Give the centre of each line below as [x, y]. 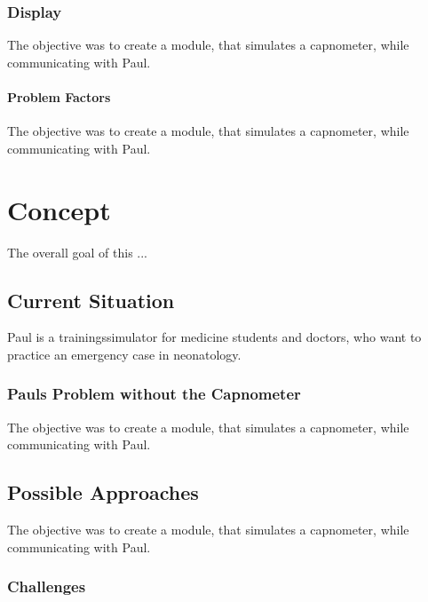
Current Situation [91, 300]
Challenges [47, 586]
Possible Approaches [103, 492]
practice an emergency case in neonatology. [124, 354]
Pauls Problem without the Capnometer [154, 394]
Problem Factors [59, 97]
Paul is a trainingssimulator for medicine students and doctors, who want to [214, 337]
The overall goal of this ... [78, 252]
